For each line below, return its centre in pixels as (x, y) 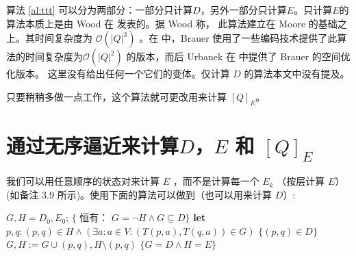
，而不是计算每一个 (216, 181)
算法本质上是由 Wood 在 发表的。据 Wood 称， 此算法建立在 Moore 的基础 (172, 23)
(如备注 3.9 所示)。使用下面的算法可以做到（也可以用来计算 (139, 194)
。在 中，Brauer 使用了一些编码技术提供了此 (238, 38)
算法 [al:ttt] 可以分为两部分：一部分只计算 (100, 10)
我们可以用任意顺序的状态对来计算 (83, 181)
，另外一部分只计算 (243, 10)
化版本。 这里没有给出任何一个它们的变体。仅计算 (118, 74)
